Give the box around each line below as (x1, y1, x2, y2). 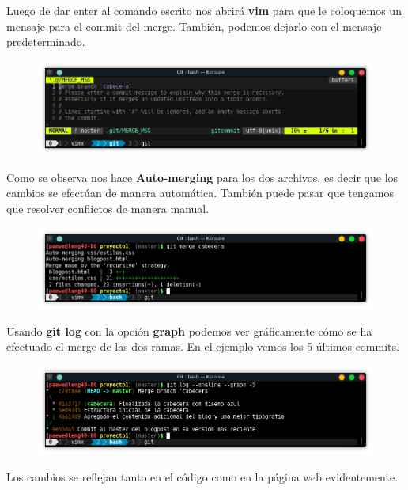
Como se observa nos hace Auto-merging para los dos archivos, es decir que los (6, 169, 399, 185)
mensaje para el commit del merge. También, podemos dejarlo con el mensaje (6, 17, 382, 34)
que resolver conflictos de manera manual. (6, 199, 210, 216)
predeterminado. (6, 33, 85, 50)
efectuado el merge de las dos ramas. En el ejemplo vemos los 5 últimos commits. (6, 338, 399, 355)
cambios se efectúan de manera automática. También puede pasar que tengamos (6, 184, 394, 201)
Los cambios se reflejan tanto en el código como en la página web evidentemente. (6, 468, 399, 484)
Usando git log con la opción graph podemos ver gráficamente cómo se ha (6, 322, 372, 339)
